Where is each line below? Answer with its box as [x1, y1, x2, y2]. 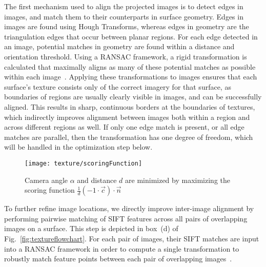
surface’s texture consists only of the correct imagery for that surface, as [4, 81, 231, 92]
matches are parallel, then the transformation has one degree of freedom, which [4, 131, 253, 142]
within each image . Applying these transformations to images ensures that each [4, 71, 257, 82]
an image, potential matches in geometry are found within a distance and [4, 41, 235, 52]
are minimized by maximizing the [125, 174, 231, 185]
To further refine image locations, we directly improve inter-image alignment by [4, 203, 254, 214]
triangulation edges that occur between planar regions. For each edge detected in [4, 31, 258, 42]
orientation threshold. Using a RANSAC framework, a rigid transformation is [4, 51, 247, 61]
